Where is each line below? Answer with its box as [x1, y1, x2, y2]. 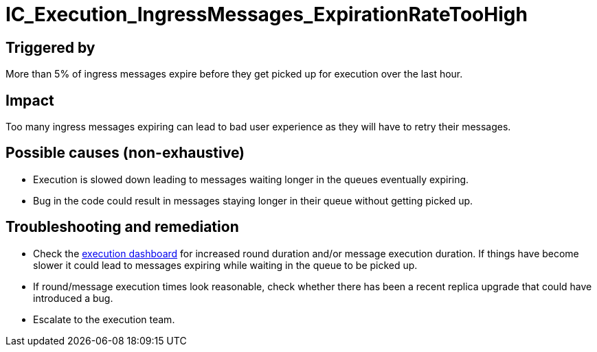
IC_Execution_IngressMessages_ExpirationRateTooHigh [5, 3, 528, 26]
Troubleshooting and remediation [5, 218, 239, 236]
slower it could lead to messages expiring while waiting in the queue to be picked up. [33, 259, 418, 271]
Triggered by [5, 38, 95, 56]
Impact [5, 91, 54, 109]
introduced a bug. [33, 292, 113, 304]
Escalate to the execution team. [33, 313, 175, 325]
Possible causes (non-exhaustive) [5, 144, 245, 162]
